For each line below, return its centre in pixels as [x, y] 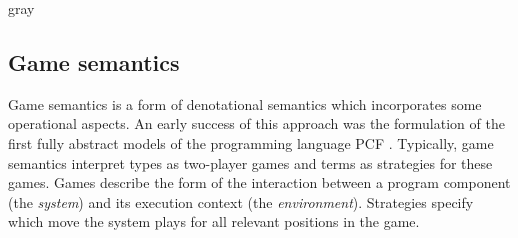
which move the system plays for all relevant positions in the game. [214, 221]
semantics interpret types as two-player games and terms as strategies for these [250, 162]
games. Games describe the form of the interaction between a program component [259, 182]
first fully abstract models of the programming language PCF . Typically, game [251, 142]
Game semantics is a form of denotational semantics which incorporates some [245, 103]
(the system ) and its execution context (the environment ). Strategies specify [241, 201]
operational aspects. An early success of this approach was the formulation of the [256, 123]
